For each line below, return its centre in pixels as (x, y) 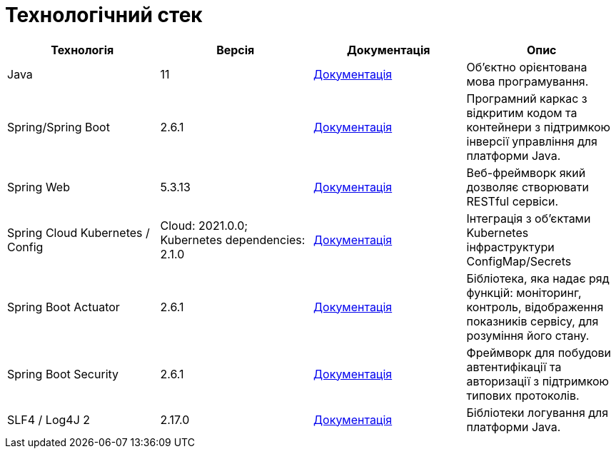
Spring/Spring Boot (59, 127)
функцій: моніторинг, (524, 292)
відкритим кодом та (522, 112)
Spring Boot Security (63, 374)
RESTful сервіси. (513, 201)
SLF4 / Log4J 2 (49, 419)
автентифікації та (514, 367)
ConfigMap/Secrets (519, 261)
